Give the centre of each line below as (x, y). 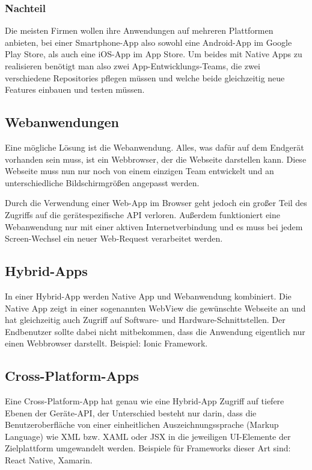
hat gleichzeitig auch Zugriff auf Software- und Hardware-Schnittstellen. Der (145, 320)
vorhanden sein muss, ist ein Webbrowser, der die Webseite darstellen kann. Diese (156, 159)
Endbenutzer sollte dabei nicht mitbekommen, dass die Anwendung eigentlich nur (155, 331)
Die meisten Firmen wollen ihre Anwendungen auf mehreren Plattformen (139, 30)
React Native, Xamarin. (49, 460)
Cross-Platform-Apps (72, 376)
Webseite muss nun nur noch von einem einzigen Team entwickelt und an (139, 171)
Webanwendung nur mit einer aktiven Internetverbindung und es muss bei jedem (154, 226)
